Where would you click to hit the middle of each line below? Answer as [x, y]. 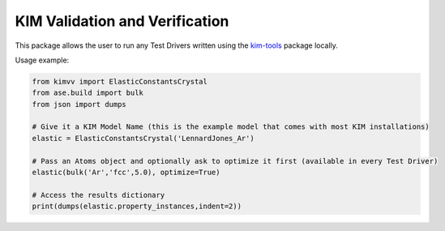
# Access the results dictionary [98, 195]
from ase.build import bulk [88, 93]
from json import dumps [79, 104]
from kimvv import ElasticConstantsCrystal [120, 81]
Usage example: [42, 60]
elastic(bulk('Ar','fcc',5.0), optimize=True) [126, 173]
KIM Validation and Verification [122, 21]
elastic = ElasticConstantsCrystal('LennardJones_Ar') [143, 138]
